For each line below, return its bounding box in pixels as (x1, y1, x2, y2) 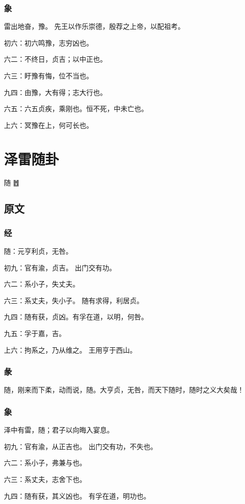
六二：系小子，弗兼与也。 (4, 457, 86, 468)
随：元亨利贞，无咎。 (4, 246, 73, 256)
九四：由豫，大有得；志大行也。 (4, 87, 107, 97)
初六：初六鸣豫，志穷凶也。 (4, 37, 93, 48)
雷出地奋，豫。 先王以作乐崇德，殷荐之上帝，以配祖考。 (4, 21, 185, 31)
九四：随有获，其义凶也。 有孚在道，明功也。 (4, 490, 150, 501)
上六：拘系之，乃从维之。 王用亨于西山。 (4, 344, 137, 355)
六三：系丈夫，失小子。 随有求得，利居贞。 (4, 295, 144, 305)
